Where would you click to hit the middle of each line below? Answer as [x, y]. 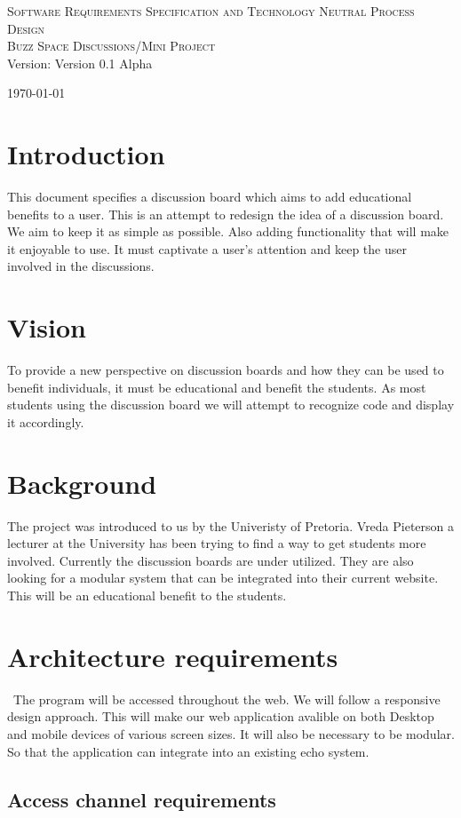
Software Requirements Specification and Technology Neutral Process [211, 11]
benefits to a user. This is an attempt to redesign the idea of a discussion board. [226, 214]
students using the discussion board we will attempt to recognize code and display [231, 405]
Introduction [86, 154]
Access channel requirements [142, 799]
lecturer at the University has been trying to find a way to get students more [217, 543]
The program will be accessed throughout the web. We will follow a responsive [227, 699]
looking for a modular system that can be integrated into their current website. [223, 578]
